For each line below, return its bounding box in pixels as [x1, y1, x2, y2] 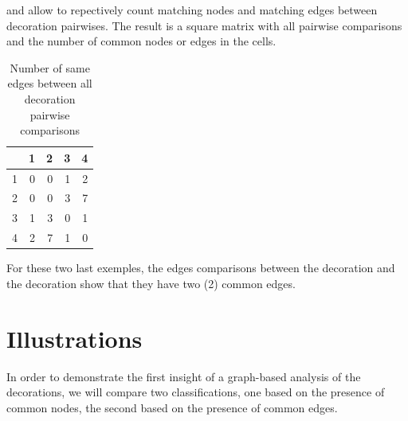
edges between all [7, 75, 92, 92]
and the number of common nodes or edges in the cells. [6, 33, 277, 49]
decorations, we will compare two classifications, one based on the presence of [6, 384, 385, 400]
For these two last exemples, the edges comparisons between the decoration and [6, 259, 395, 276]
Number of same [10, 59, 90, 76]
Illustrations [6, 322, 143, 354]
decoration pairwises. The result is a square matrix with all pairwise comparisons [6, 17, 402, 33]
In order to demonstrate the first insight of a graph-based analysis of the [6, 368, 361, 384]
